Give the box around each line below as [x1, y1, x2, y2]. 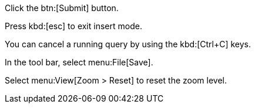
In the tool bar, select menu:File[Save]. [5, 57, 153, 67]
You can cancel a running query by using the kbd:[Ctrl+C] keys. [5, 39, 251, 49]
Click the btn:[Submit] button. [5, 3, 119, 13]
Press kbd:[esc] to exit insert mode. [5, 21, 142, 31]
